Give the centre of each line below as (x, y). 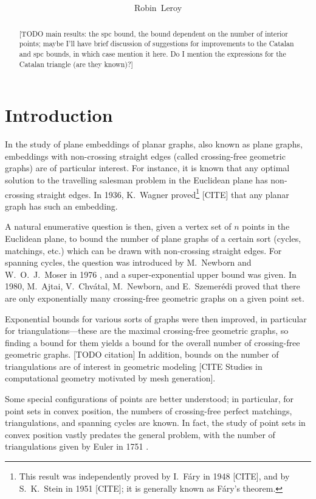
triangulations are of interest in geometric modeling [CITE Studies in (134, 366)
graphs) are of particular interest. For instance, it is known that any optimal (147, 168)
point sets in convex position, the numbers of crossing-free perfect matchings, (149, 410)
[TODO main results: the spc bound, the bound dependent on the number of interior (153, 33)
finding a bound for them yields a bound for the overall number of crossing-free (153, 342)
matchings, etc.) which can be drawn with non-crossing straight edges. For (143, 250)
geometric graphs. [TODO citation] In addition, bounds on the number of (142, 354)
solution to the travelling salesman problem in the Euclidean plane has (136, 179)
